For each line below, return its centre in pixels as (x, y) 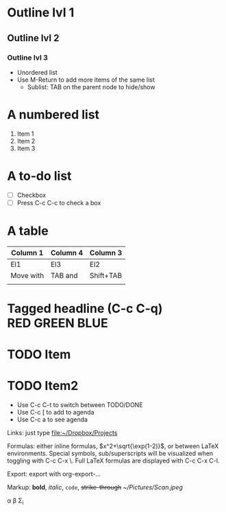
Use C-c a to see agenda (52, 419)
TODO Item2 (43, 386)
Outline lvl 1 (41, 13)
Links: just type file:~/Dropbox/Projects (62, 433)
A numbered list (53, 115)
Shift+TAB (105, 275)
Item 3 (26, 148)
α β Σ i (15, 501)
